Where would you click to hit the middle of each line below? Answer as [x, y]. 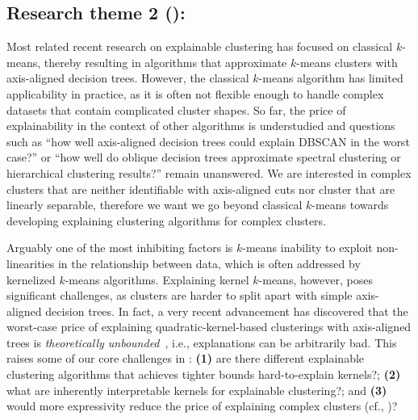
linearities [31, 263]
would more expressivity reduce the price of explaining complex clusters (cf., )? [202, 406]
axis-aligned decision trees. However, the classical [128, 78]
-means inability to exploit [307, 248]
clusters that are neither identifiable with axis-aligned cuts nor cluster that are [201, 189]
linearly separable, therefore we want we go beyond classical [155, 205]
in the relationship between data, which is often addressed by [209, 263]
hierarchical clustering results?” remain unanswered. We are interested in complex [209, 172]
